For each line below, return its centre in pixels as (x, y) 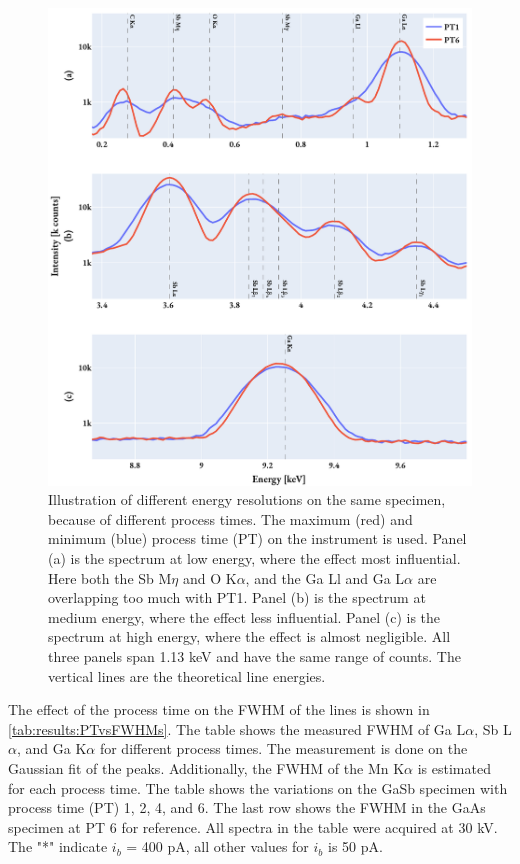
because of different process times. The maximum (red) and (230, 518)
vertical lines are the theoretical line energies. (187, 675)
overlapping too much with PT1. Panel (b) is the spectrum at (237, 597)
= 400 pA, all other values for (217, 846)
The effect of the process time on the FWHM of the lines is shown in (219, 709)
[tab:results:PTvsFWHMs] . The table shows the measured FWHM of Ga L (237, 728)
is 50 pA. (355, 846)
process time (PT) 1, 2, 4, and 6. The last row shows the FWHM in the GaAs (247, 807)
